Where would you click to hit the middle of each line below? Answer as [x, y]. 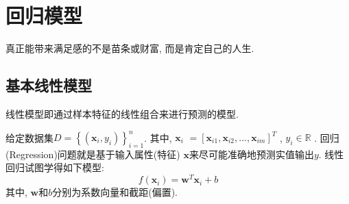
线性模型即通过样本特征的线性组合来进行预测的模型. [122, 113]
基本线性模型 [49, 85]
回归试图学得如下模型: [55, 167]
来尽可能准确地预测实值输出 [251, 154]
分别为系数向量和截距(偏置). [115, 192]
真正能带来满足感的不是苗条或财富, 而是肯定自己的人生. [130, 48]
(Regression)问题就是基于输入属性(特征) [93, 154]
